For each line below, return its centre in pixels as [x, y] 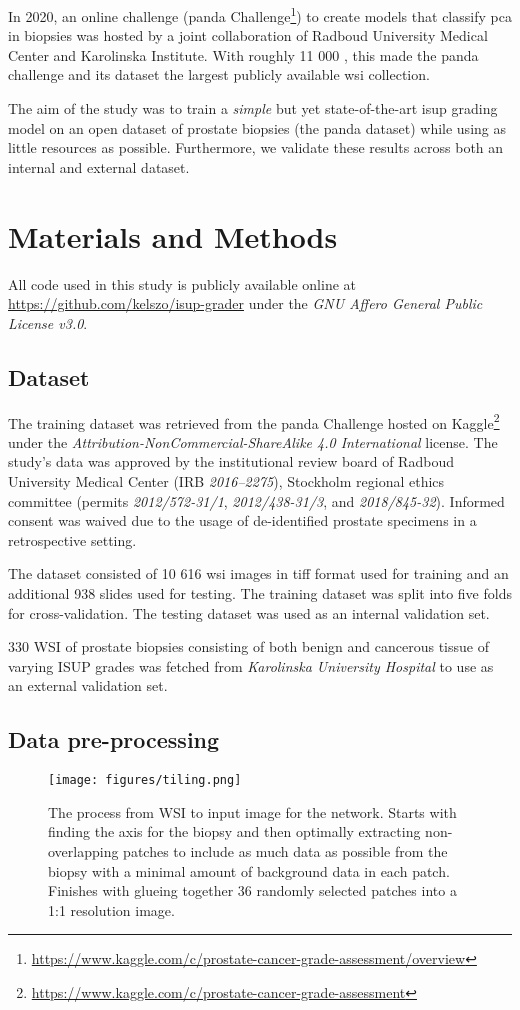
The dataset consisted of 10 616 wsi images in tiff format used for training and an [258, 573]
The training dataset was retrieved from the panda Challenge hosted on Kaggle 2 [254, 421]
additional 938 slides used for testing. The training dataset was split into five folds [260, 592]
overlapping [83, 850]
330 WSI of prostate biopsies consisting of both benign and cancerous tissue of [248, 646]
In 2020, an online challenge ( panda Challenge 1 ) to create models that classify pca [260, 14]
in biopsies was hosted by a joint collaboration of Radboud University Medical [248, 35]
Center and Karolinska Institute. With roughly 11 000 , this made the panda [243, 54]
